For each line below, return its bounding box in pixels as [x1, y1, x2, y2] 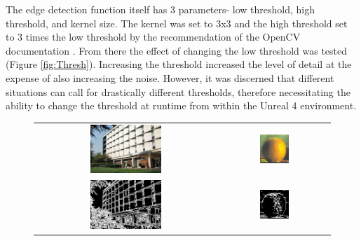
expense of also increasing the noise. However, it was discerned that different [6, 70, 334, 85]
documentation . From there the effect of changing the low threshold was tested [6, 43, 348, 57]
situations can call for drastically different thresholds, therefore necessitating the [6, 84, 350, 99]
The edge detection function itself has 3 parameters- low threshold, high [6, 2, 315, 16]
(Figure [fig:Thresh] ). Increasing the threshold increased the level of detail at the [6, 57, 352, 71]
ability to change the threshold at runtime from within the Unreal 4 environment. [6, 98, 357, 113]
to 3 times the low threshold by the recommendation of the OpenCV [6, 29, 301, 44]
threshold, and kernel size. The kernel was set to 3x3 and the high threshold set [6, 15, 348, 30]
